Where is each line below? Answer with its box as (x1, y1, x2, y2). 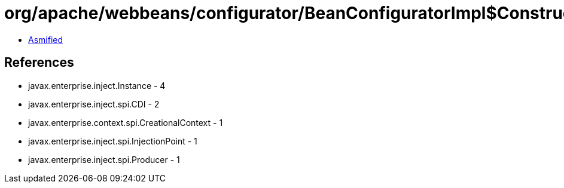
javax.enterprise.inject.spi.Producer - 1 (28, 154, 180, 165)
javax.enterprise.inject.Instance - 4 (28, 80, 166, 91)
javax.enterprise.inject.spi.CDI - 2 (28, 98, 160, 109)
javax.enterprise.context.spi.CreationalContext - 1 (28, 117, 223, 128)
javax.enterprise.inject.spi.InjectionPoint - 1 (28, 135, 197, 146)
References (4, 55, 74, 70)
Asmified (28, 34, 63, 45)
